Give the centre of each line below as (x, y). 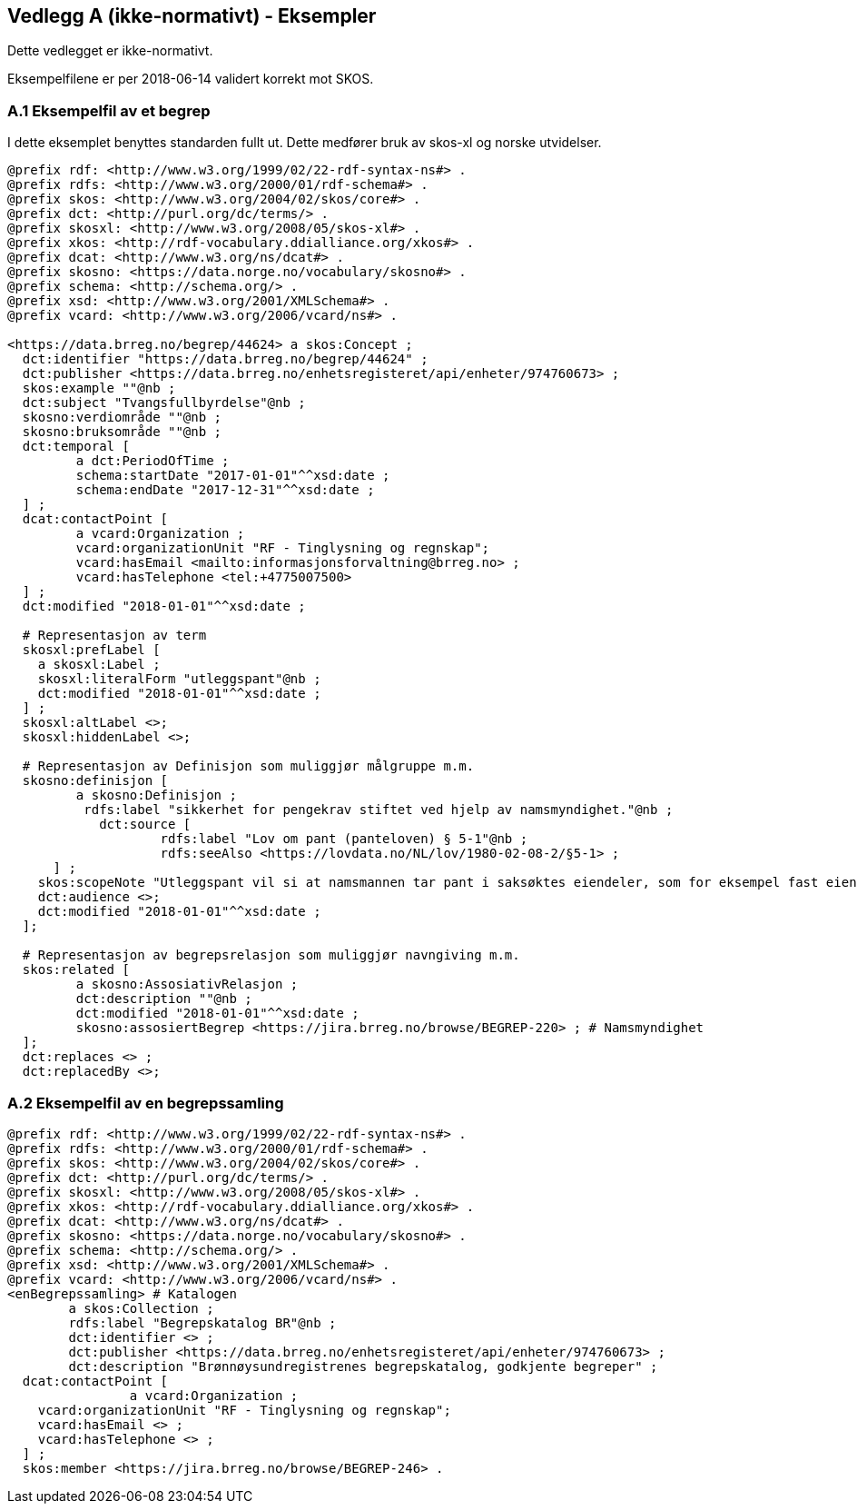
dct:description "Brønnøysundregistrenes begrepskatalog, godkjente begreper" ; (363, 1366)
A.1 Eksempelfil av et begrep (109, 110)
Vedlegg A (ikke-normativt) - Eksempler (192, 16)
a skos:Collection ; (141, 1308)
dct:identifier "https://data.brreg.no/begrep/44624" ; (225, 359)
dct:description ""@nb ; (164, 999)
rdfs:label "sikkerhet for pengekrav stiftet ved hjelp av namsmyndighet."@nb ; (379, 810)
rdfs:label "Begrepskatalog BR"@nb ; (202, 1322)
